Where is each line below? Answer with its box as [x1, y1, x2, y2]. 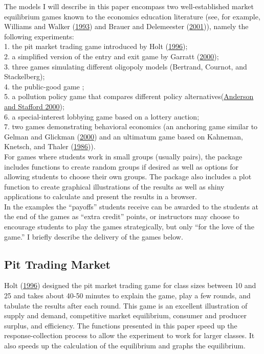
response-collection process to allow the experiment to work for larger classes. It [4, 330, 255, 341]
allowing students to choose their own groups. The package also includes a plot [4, 171, 252, 182]
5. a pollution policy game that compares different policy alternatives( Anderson [4, 91, 254, 102]
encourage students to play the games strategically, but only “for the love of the [4, 221, 254, 232]
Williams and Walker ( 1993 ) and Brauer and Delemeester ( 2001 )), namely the [4, 21, 249, 32]
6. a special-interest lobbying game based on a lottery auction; [4, 111, 200, 122]
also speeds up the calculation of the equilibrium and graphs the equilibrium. [4, 340, 246, 351]
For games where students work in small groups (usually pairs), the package [4, 151, 243, 161]
